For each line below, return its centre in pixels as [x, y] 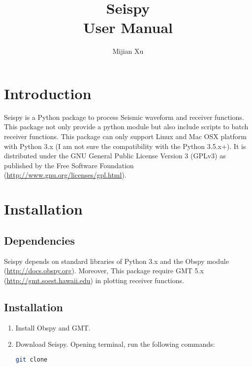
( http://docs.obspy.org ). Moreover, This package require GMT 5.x [104, 271]
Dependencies [40, 240]
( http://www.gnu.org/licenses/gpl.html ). [65, 175]
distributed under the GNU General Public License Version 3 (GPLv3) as [115, 156]
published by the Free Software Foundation [69, 165]
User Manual [128, 27]
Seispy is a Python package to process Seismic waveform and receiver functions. [124, 117]
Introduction [48, 93]
